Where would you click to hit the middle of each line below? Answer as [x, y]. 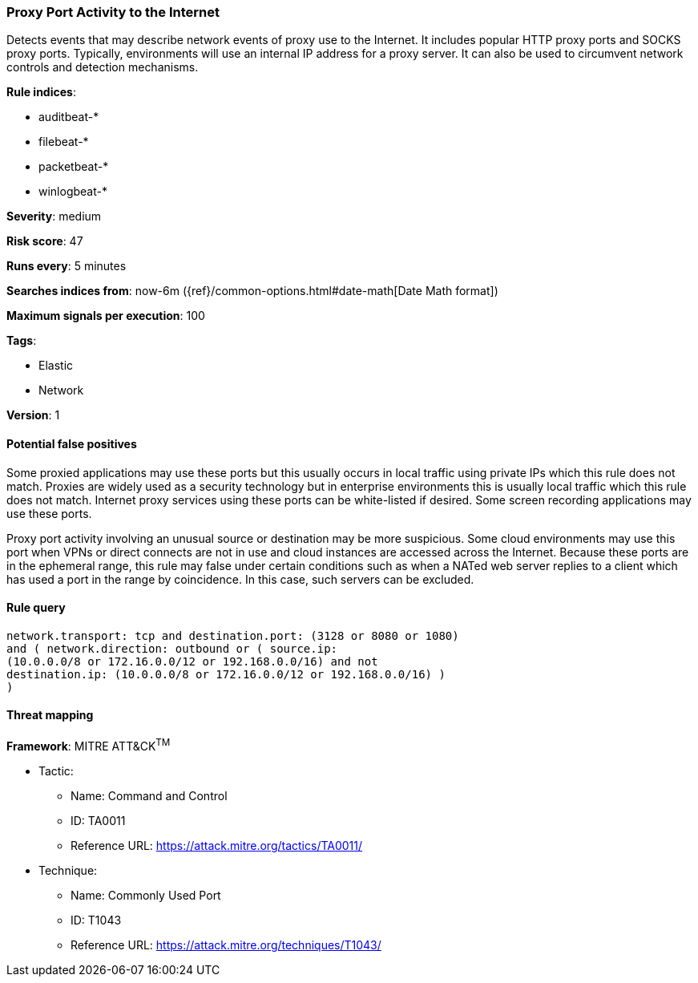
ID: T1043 [96, 920]
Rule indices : [41, 92]
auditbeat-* [69, 117]
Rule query [36, 608]
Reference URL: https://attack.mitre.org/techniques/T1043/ [226, 945]
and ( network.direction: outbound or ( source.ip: [172, 648]
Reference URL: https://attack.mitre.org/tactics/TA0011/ [217, 845]
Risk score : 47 [45, 241]
